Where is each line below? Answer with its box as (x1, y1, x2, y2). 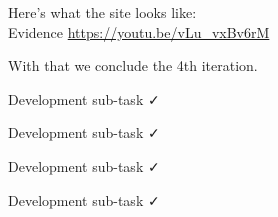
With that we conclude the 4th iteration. (8, 55, 258, 76)
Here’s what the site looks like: (8, 2, 197, 22)
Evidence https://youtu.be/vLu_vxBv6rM (8, 21, 270, 42)
